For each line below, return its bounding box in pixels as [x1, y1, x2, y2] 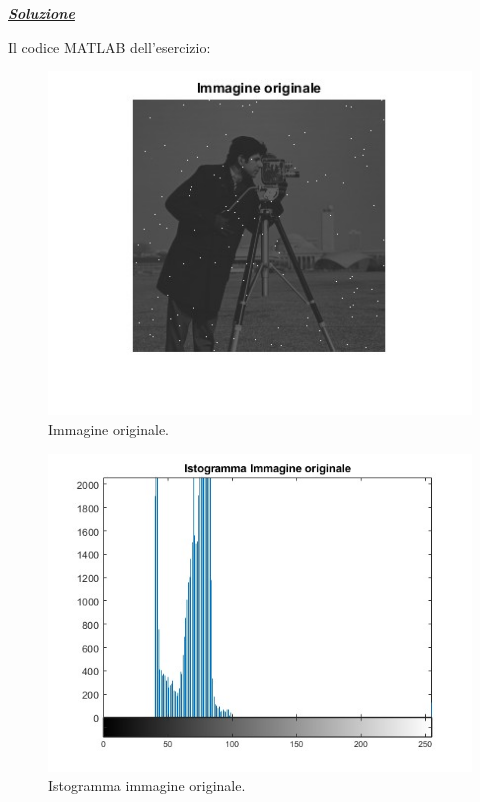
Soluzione [8, 3, 75, 23]
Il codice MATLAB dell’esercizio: [8, 36, 211, 57]
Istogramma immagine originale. [48, 775, 246, 796]
